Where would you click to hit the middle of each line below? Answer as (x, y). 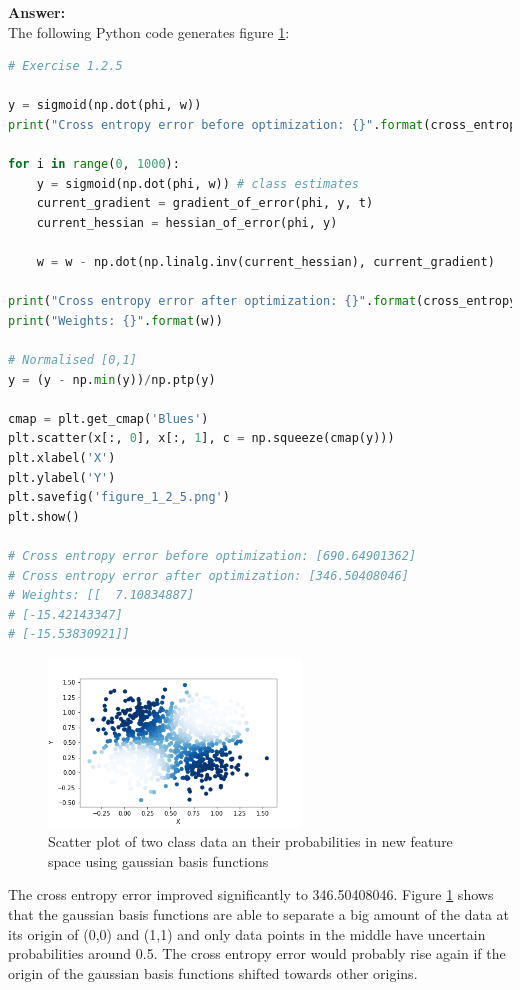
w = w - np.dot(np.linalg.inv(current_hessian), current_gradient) (265, 262)
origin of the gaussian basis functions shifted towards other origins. (213, 972)
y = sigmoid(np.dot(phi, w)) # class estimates (197, 183)
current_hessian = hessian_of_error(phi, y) (187, 222)
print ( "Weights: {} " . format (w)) (115, 320)
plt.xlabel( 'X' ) (62, 458)
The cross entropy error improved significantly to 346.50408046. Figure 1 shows (251, 894)
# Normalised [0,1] (72, 360)
